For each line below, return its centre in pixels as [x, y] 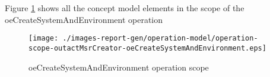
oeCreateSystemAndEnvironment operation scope [119, 67]
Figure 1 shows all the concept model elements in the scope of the [125, 8]
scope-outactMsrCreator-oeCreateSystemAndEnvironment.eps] [147, 48]
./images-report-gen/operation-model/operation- [160, 38]
